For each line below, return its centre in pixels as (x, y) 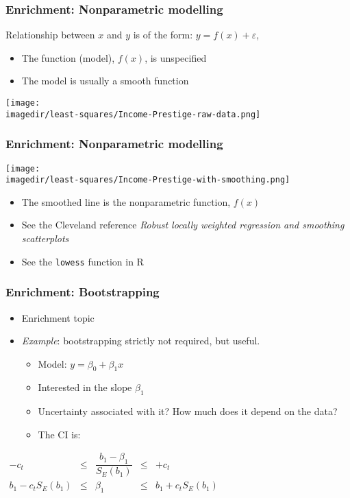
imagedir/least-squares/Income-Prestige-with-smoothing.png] (148, 180)
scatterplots (45, 238)
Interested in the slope (85, 387)
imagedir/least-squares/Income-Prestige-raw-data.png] (133, 114)
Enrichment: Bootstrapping (83, 292)
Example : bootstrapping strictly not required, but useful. (141, 341)
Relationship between (50, 35)
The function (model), (68, 57)
